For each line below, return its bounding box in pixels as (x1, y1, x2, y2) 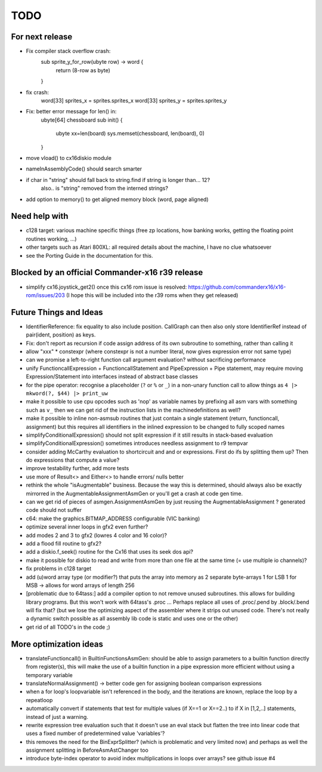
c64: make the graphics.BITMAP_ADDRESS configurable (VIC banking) (26, 515, 200, 522)
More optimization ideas (11, 639, 104, 649)
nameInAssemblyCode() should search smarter (26, 165, 143, 172)
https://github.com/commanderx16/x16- (188, 283, 286, 291)
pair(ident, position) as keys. (26, 331, 96, 338)
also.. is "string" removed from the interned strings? (41, 185, 168, 192)
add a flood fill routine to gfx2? (26, 540, 101, 547)
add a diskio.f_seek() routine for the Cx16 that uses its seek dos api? (26, 548, 194, 555)
